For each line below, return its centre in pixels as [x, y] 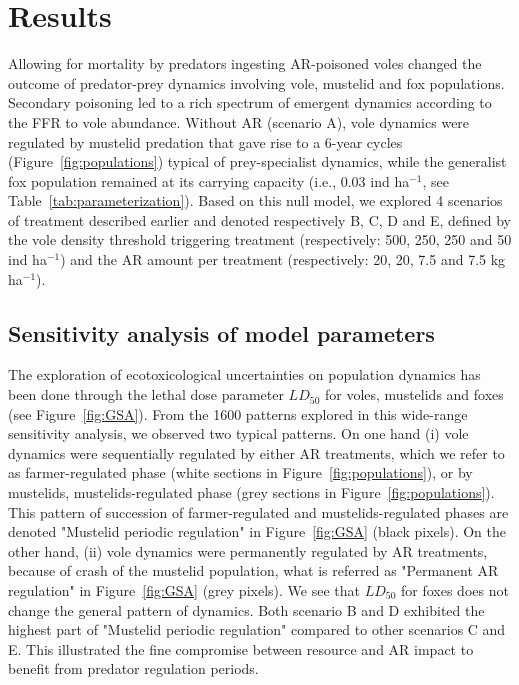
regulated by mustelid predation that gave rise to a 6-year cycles [205, 141]
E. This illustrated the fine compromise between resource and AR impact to [241, 648]
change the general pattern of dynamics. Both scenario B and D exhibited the [246, 609]
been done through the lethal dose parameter [146, 394]
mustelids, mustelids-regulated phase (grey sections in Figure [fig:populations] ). [251, 492]
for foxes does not [455, 589]
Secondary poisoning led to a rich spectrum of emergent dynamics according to [250, 102]
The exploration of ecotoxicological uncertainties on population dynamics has [244, 374]
